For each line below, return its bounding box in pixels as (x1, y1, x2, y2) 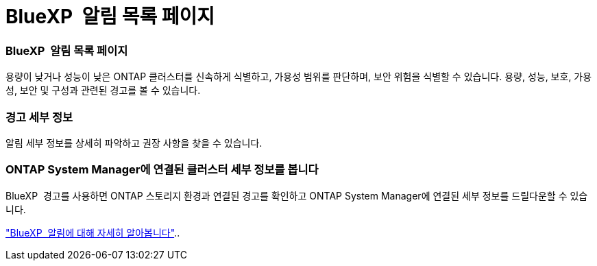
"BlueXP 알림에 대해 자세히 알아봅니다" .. (5, 226, 180, 239)
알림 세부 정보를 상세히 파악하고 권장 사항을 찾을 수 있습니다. (5, 136, 263, 149)
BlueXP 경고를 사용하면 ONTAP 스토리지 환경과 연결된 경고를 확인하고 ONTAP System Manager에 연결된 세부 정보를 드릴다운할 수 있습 (5, 189, 588, 202)
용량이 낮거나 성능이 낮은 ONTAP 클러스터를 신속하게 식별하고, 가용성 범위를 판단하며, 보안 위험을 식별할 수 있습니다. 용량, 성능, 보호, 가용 (5, 71, 592, 83)
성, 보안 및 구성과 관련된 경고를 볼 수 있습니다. (5, 84, 201, 97)
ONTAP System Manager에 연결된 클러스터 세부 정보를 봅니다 (5, 162, 319, 177)
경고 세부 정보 (5, 110, 73, 124)
